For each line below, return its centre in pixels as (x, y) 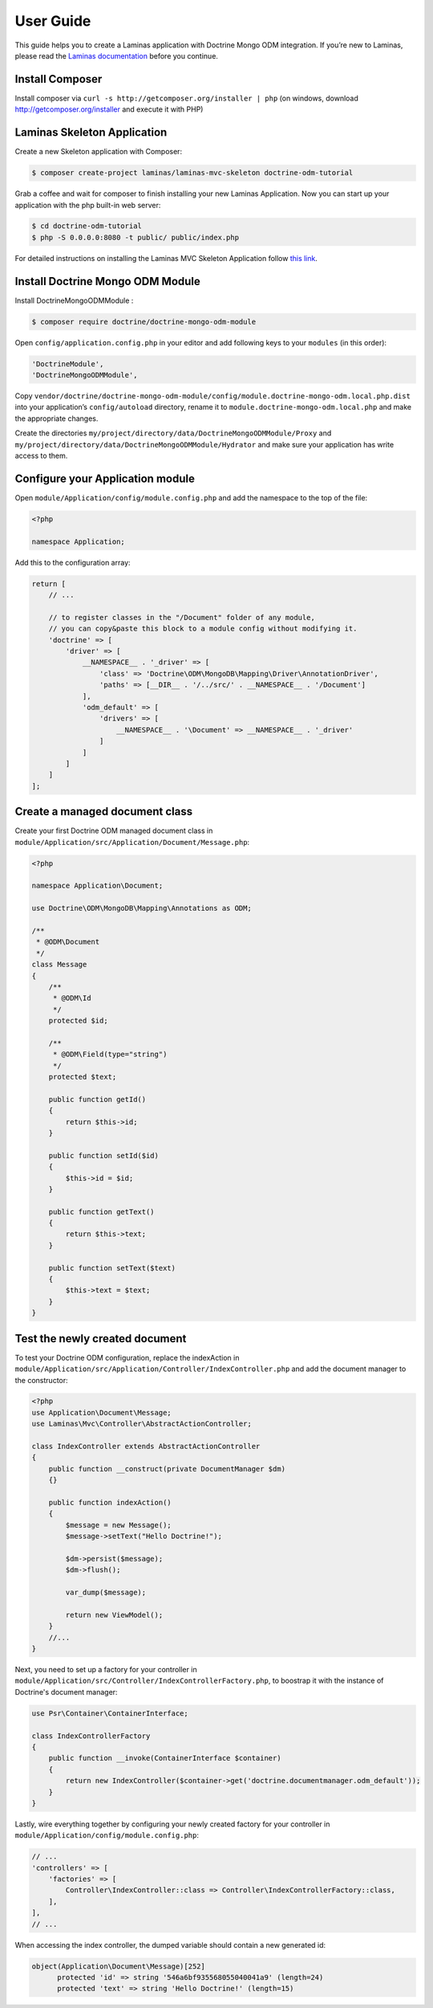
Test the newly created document (101, 1339)
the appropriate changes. (57, 418)
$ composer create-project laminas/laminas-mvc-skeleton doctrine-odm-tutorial (192, 173)
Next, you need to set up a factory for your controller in (106, 1670)
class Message (59, 965)
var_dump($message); (106, 1593)
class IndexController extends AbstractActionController (146, 1447)
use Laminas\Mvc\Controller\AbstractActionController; (142, 1424)
